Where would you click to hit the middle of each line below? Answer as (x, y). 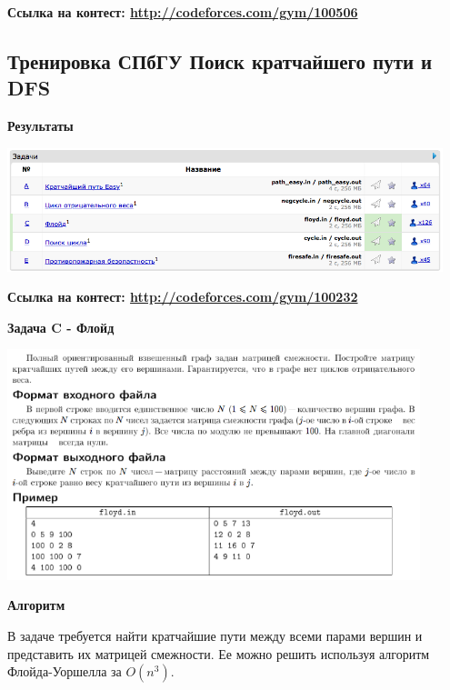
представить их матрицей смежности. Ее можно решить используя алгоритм (219, 653)
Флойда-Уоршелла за (65, 671)
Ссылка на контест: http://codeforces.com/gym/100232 (183, 297)
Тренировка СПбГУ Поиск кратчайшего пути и (220, 60)
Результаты (40, 126)
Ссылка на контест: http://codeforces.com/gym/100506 (183, 12)
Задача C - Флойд (61, 327)
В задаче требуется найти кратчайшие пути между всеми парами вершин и (215, 635)
